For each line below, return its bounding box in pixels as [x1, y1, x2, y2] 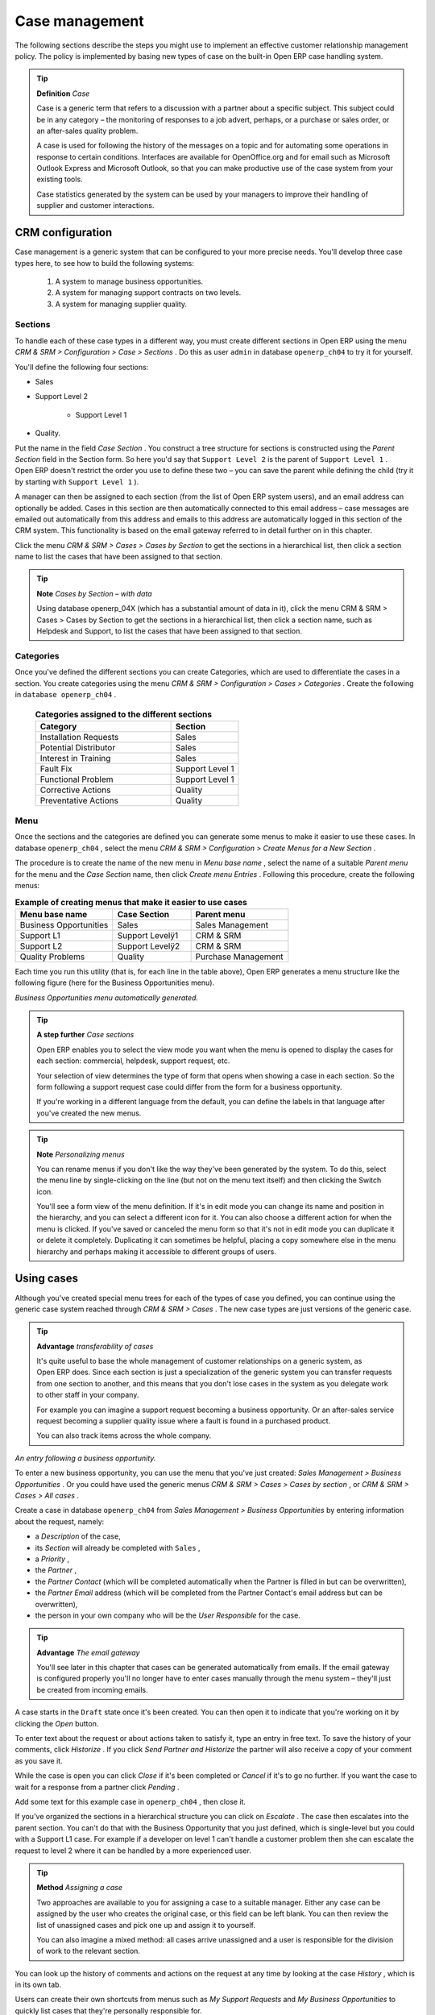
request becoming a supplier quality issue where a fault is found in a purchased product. [36, 1416, 331, 1426]
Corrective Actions [39, 784, 111, 796]
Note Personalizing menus [36, 1149, 125, 1159]
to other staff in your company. [36, 1390, 139, 1400]
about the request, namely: [14, 1516, 105, 1527]
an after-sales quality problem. [36, 126, 139, 135]
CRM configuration [14, 226, 113, 239]
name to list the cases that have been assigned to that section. [14, 552, 223, 562]
